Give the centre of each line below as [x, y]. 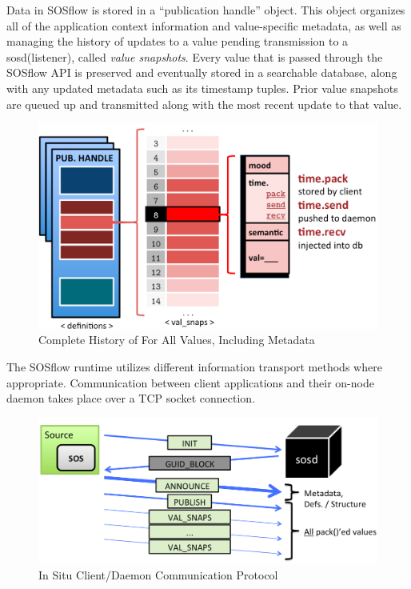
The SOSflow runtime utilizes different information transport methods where [194, 367]
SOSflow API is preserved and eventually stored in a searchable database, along [202, 72]
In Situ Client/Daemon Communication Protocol [158, 575]
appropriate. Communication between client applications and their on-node [190, 382]
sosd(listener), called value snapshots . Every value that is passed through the [195, 56]
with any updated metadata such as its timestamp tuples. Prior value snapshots [202, 88]
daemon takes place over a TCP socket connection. [131, 398]
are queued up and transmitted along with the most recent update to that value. [204, 104]
